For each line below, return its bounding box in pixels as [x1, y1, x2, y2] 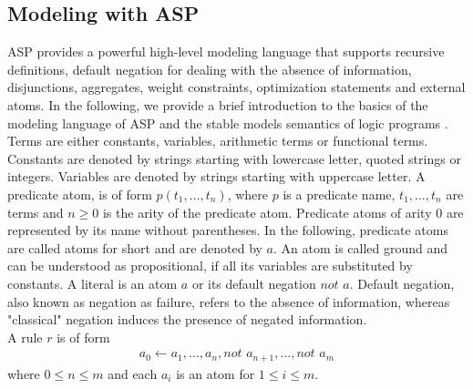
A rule [7, 327, 43, 346]
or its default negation [191, 273, 316, 292]
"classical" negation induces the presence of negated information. [7, 310, 367, 329]
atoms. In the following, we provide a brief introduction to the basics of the [7, 95, 428, 114]
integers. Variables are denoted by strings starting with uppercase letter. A [7, 167, 426, 186]
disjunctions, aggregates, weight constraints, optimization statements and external [7, 77, 466, 97]
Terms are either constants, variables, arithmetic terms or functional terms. [7, 131, 428, 150]
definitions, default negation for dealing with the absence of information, [7, 59, 412, 78]
